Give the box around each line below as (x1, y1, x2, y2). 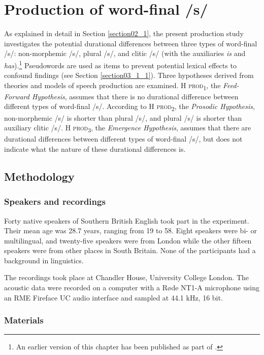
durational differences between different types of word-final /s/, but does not (4, 133, 243, 144)
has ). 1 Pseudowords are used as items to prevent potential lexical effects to (4, 58, 237, 70)
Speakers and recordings (4, 195, 106, 208)
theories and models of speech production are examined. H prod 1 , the (4, 79, 221, 92)
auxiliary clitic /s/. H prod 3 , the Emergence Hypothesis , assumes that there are (4, 122, 251, 134)
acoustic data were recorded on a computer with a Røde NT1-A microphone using (4, 282, 259, 293)
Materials (4, 314, 44, 326)
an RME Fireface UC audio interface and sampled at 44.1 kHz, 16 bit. (4, 292, 223, 303)
